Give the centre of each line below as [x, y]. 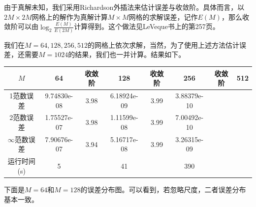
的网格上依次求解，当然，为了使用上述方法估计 [163, 44]
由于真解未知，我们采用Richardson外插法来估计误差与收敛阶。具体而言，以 [124, 7]
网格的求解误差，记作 [163, 16]
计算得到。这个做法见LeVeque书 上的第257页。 [147, 26]
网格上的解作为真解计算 [70, 16]
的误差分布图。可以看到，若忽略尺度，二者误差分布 [163, 189]
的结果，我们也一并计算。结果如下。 [127, 54]
